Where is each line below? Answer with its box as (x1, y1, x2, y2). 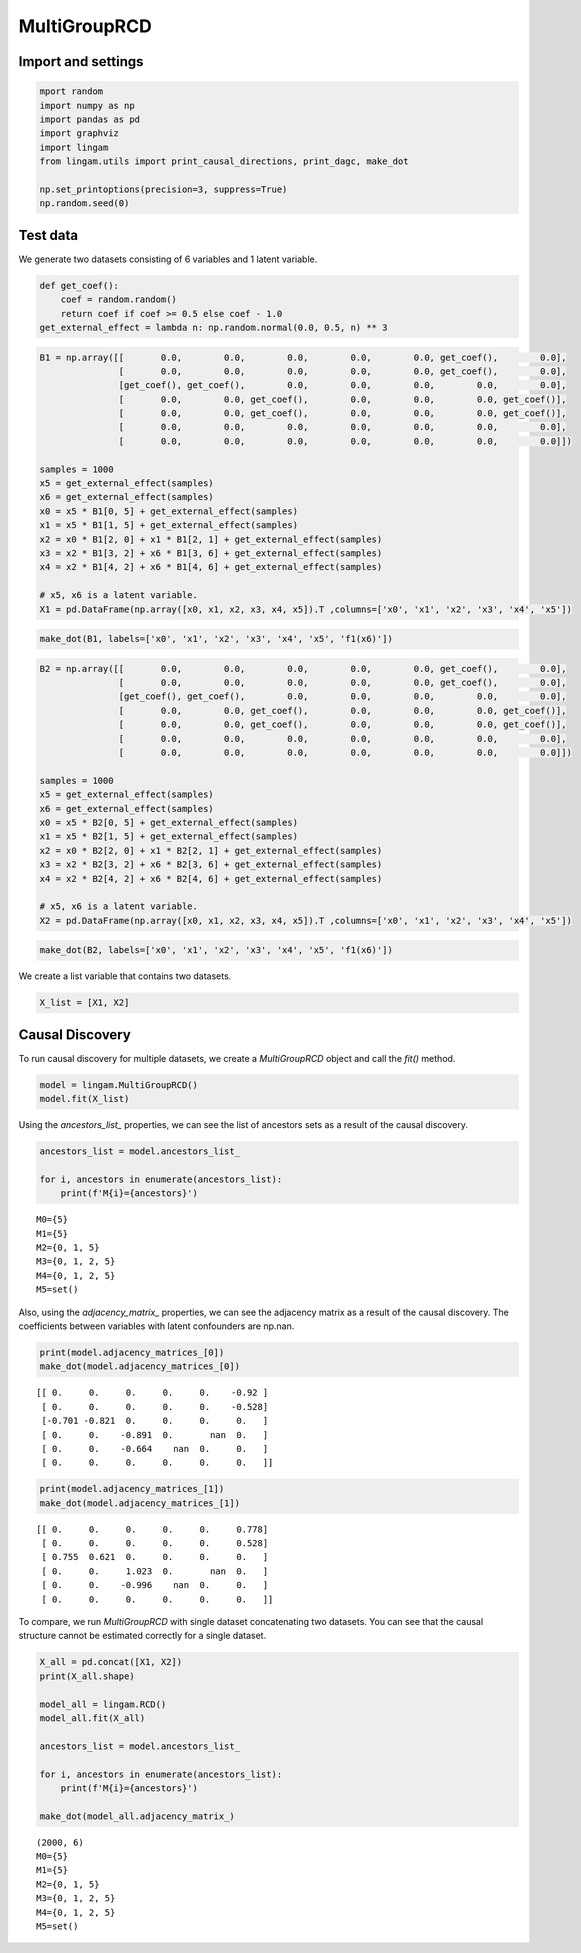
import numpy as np (39, 100, 135, 111)
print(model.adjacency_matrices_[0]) (39, 1347, 225, 1358)
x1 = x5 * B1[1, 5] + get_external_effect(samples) (39, 520, 299, 531)
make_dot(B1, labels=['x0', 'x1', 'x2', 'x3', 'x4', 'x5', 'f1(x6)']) (39, 633, 394, 645)
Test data (18, 226, 79, 244)
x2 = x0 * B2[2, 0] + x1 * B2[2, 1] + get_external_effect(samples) (39, 845, 383, 856)
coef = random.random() (60, 294, 177, 305)
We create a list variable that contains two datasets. (18, 970, 232, 982)
